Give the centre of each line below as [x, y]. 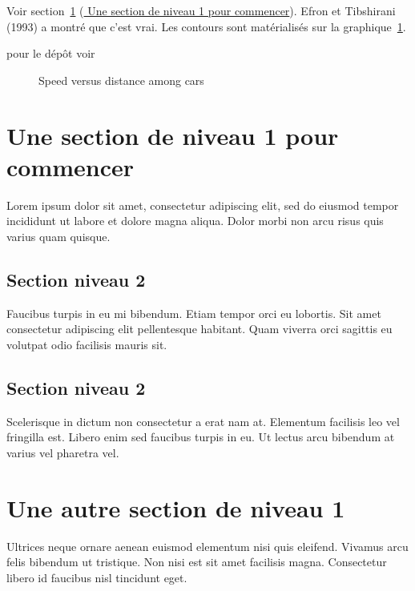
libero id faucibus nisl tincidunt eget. [97, 577]
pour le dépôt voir [51, 53]
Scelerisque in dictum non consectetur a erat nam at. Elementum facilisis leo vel [203, 421]
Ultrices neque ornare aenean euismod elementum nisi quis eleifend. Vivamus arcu [207, 546]
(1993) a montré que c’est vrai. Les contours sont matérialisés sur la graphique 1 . [206, 26]
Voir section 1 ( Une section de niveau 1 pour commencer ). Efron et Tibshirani [201, 10]
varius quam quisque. [58, 236]
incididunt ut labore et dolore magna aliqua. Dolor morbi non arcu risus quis [195, 221]
